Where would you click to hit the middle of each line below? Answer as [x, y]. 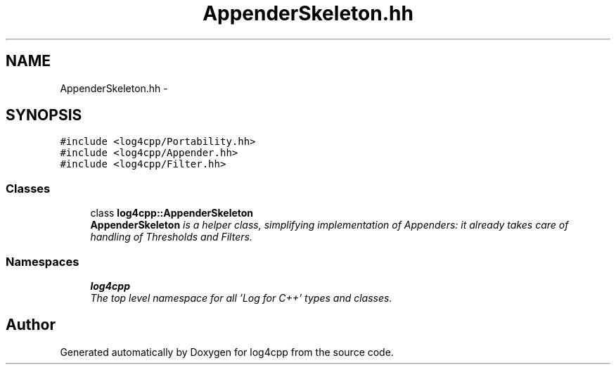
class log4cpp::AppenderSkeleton [172, 213]
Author [31, 325]
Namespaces [43, 261]
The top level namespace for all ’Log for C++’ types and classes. [241, 298]
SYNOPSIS [44, 115]
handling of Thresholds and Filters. [171, 237]
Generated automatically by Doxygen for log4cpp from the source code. [227, 352]
